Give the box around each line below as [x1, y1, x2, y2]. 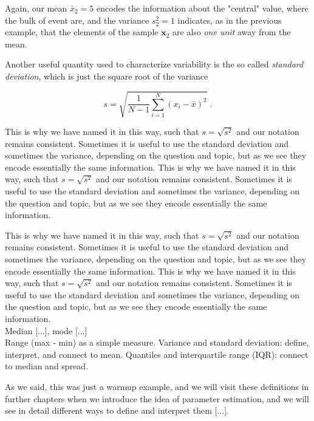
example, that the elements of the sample [5, 26, 159, 38]
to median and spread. [5, 360, 89, 372]
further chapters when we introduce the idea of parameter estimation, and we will [5, 392, 309, 405]
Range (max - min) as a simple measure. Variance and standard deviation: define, [5, 336, 309, 349]
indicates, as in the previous [177, 13, 282, 26]
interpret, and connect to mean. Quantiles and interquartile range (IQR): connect [5, 347, 309, 360]
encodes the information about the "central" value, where [97, 2, 309, 14]
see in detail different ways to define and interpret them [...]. [5, 404, 229, 417]
